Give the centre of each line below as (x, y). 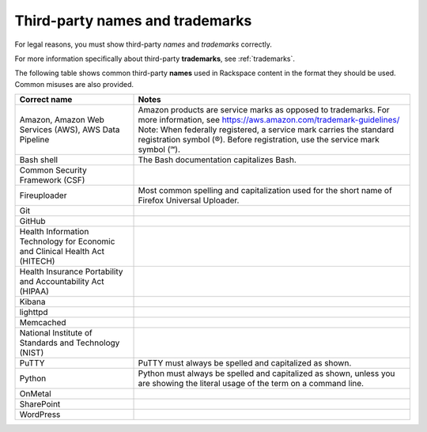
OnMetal (35, 394)
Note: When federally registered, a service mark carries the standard (266, 130)
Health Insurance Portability (71, 271)
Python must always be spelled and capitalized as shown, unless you (266, 373)
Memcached (43, 323)
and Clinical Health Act (62, 252)
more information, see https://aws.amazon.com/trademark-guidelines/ (269, 120)
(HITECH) (37, 261)
